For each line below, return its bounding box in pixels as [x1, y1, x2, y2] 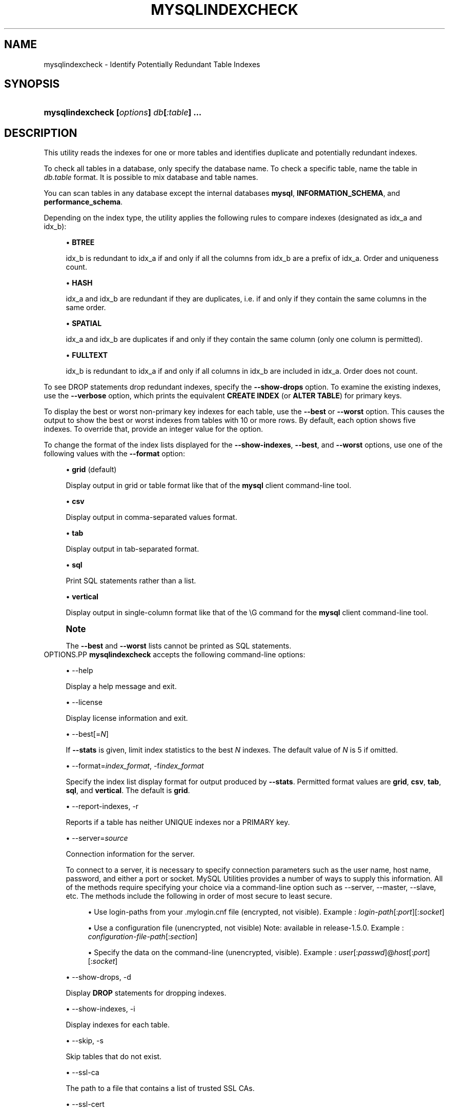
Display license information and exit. [66, 714, 188, 723]
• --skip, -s [66, 1036, 104, 1045]
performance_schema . [44, 197, 123, 207]
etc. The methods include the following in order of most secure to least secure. [66, 892, 332, 901]
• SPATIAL [66, 319, 102, 328]
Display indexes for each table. [66, 1020, 170, 1029]
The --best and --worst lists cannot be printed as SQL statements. [66, 641, 292, 651]
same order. [66, 303, 106, 312]
